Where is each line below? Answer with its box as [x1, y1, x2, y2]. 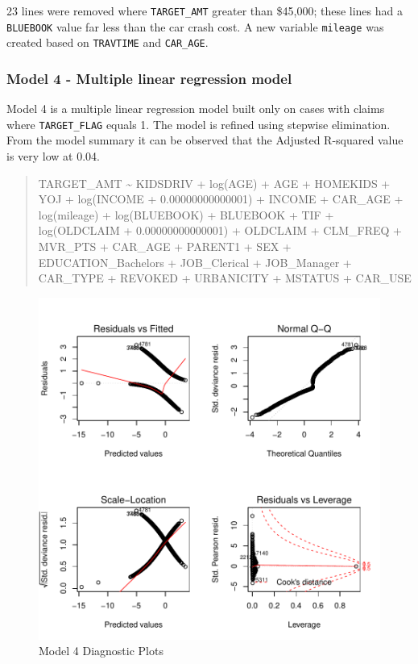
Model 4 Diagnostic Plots [39, 642, 163, 659]
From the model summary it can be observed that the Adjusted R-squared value [6, 132, 404, 148]
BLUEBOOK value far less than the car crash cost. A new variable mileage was [6, 18, 384, 35]
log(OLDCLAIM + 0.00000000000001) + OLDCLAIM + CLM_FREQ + [38, 222, 402, 239]
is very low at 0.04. [6, 148, 100, 165]
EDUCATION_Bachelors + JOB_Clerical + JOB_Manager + [38, 253, 352, 270]
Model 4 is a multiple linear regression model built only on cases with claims [6, 100, 385, 117]
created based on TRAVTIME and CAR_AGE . [6, 34, 209, 51]
